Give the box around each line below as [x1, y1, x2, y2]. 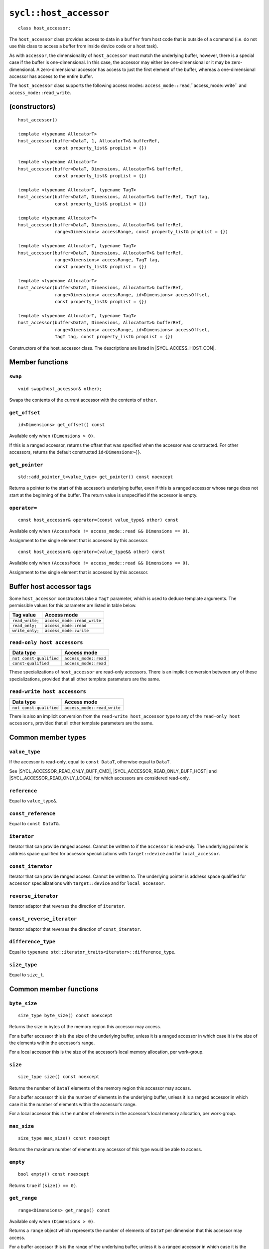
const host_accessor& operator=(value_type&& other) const [18, 549, 165, 555]
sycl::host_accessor [9, 7, 110, 18]
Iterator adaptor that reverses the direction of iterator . [9, 903, 126, 909]
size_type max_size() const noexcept [18, 1135, 111, 1141]
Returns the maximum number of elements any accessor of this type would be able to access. [9, 1147, 202, 1153]
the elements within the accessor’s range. [9, 1040, 95, 1046]
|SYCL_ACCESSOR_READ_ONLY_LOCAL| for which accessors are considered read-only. [9, 775, 190, 781]
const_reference [9, 810, 56, 817]
